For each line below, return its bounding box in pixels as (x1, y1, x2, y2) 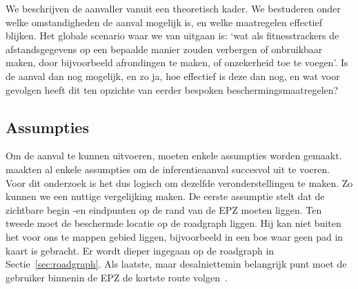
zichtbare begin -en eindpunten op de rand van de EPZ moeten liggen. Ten (6, 202, 322, 217)
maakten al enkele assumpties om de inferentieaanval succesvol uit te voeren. (6, 161, 330, 176)
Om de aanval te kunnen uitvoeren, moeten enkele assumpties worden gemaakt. (6, 148, 342, 163)
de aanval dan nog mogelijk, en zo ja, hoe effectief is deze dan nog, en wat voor (6, 68, 340, 83)
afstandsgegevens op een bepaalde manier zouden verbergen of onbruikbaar (6, 41, 323, 56)
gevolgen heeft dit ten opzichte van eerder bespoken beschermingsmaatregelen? (6, 82, 339, 97)
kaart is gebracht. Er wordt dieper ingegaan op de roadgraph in (6, 243, 275, 257)
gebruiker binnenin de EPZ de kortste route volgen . (6, 270, 228, 284)
